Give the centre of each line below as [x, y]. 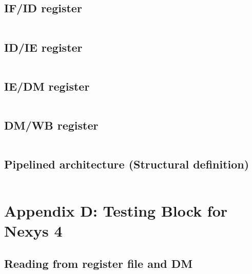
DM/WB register [51, 125]
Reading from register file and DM [99, 263]
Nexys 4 [33, 231]
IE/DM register [47, 86]
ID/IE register [43, 47]
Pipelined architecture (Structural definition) [127, 164]
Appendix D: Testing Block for [116, 211]
